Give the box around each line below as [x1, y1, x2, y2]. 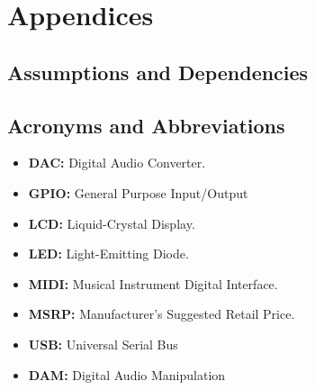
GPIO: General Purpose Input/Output [28, 183, 248, 202]
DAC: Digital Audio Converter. [28, 153, 206, 172]
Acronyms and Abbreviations [7, 111, 285, 139]
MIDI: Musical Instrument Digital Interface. [28, 274, 278, 293]
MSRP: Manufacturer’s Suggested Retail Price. [28, 304, 295, 323]
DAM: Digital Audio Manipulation [28, 365, 226, 384]
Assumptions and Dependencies [7, 58, 309, 86]
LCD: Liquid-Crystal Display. [28, 213, 195, 232]
